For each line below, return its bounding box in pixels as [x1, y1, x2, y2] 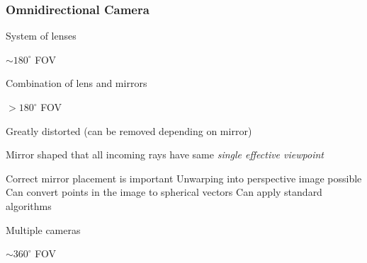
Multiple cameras [6, 222, 81, 237]
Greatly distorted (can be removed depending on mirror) [6, 123, 252, 138]
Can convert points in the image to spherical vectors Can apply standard [6, 185, 322, 199]
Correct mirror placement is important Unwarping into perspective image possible [6, 170, 362, 185]
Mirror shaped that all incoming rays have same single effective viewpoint [6, 147, 324, 162]
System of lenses [6, 28, 77, 43]
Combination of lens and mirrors [6, 76, 147, 90]
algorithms [6, 198, 52, 213]
